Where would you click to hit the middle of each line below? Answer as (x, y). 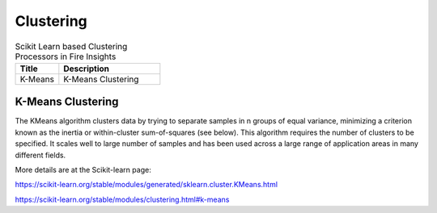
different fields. (40, 155)
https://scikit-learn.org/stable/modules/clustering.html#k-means (122, 199)
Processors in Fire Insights (66, 56)
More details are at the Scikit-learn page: (83, 170)
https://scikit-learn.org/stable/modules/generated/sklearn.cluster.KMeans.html (146, 185)
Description (86, 69)
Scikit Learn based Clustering (71, 46)
